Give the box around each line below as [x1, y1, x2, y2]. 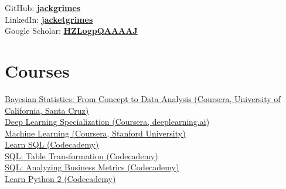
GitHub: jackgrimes [5, 2, 81, 13]
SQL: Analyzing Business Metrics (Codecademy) [5, 161, 179, 173]
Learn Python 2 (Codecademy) [5, 173, 116, 185]
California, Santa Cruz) [5, 104, 89, 116]
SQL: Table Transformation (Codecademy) [5, 149, 158, 162]
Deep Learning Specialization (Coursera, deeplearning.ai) [5, 116, 210, 128]
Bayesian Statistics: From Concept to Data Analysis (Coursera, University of [5, 92, 281, 104]
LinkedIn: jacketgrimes [5, 13, 93, 25]
